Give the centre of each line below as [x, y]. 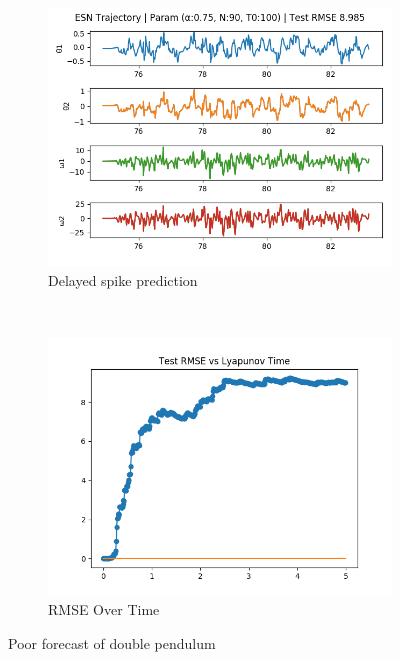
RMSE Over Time [104, 609]
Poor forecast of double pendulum [112, 642]
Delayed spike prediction [123, 279]
